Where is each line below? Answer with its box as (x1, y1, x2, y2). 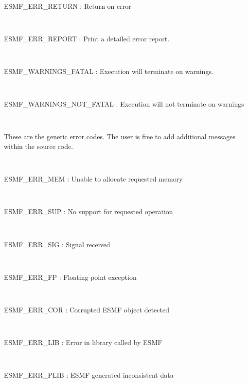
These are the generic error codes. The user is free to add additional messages (4, 131, 235, 142)
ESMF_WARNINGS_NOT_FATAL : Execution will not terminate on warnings (4, 99, 244, 109)
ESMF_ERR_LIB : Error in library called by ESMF (4, 337, 162, 347)
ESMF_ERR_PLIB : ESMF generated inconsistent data (4, 370, 174, 380)
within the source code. (4, 141, 73, 151)
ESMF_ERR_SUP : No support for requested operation (4, 206, 173, 217)
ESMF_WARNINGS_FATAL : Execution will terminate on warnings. (4, 66, 213, 76)
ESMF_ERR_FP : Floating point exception (4, 272, 137, 282)
